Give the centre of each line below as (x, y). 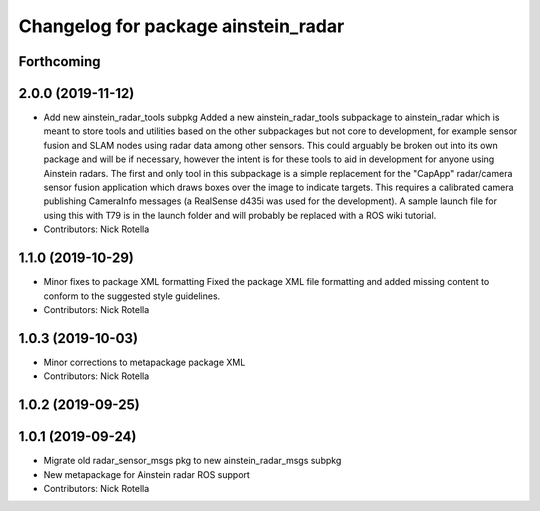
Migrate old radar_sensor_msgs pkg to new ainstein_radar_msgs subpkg (192, 461)
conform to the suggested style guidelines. (132, 296)
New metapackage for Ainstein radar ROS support (146, 474)
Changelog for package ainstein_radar (181, 26)
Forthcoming (59, 61)
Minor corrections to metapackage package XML (144, 362)
